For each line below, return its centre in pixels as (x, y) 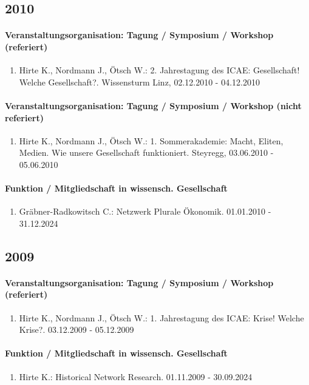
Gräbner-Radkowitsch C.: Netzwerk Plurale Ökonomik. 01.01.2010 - (145, 211)
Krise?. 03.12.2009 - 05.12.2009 (76, 330)
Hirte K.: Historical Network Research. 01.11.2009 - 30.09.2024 (136, 376)
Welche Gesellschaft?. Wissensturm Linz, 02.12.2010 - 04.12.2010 (139, 82)
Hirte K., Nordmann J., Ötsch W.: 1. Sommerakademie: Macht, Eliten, (151, 140)
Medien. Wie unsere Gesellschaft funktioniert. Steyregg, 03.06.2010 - (146, 152)
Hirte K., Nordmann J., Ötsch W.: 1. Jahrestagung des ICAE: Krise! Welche (161, 317)
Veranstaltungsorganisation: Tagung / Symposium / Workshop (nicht (153, 105)
